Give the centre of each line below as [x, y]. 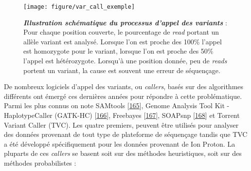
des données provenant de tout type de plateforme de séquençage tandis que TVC [126, 134]
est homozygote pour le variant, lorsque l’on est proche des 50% [118, 51]
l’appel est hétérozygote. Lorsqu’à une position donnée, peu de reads [125, 61]
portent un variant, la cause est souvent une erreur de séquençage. [122, 70]
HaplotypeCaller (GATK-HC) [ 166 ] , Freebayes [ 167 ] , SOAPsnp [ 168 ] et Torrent [122, 115]
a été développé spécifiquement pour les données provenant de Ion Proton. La [120, 143]
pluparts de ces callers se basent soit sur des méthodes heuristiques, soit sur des [123, 153]
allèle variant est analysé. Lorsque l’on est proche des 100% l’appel [123, 41]
